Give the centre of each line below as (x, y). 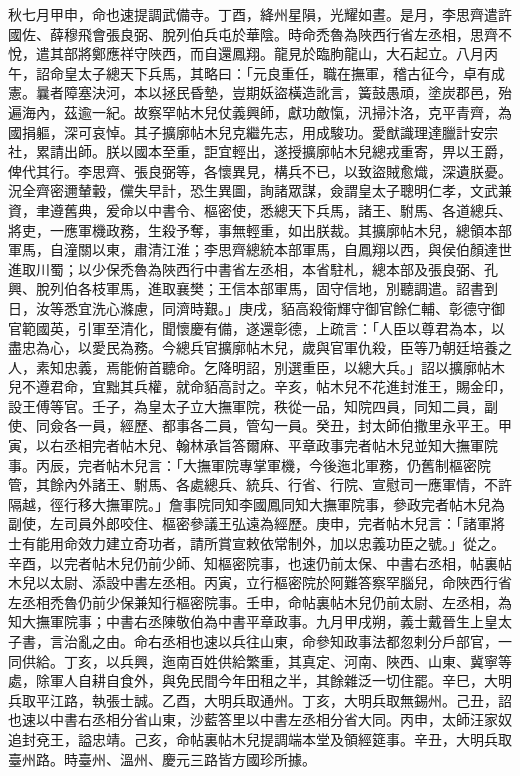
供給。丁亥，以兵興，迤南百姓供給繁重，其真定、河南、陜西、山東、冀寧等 (266, 660)
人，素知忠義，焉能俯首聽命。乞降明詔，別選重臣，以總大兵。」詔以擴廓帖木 (256, 366)
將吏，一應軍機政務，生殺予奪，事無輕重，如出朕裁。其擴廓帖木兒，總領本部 (260, 229)
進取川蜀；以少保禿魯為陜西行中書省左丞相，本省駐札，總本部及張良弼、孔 (253, 268)
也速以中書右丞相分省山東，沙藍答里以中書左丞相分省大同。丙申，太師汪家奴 (260, 719)
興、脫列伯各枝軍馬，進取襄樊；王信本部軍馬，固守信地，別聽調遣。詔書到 (253, 288)
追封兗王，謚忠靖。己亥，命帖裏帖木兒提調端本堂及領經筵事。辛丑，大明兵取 (260, 738)
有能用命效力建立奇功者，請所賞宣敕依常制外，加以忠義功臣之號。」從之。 (263, 543)
